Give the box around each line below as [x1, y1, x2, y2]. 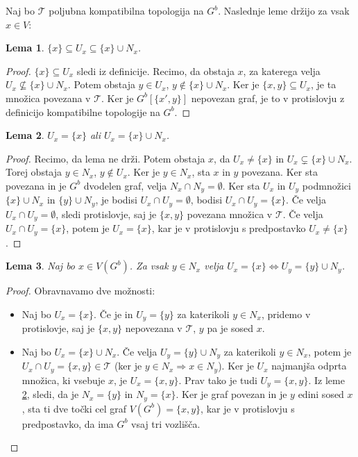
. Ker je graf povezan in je [176, 387, 287, 401]
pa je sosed [207, 321, 254, 335]
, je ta [310, 77, 336, 92]
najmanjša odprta [271, 358, 347, 373]
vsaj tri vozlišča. [131, 416, 201, 431]
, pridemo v [261, 306, 311, 321]
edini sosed [298, 387, 344, 401]
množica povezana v [6, 90, 91, 105]
